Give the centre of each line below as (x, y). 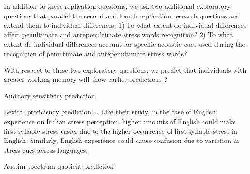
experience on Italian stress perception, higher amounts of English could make (120, 121)
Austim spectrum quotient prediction (59, 166)
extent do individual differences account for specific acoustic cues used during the (125, 44)
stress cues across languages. (46, 150)
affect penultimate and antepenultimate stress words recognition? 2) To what (118, 34)
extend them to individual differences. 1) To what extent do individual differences (125, 25)
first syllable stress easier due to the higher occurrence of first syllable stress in (121, 131)
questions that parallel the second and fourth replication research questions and (122, 15)
